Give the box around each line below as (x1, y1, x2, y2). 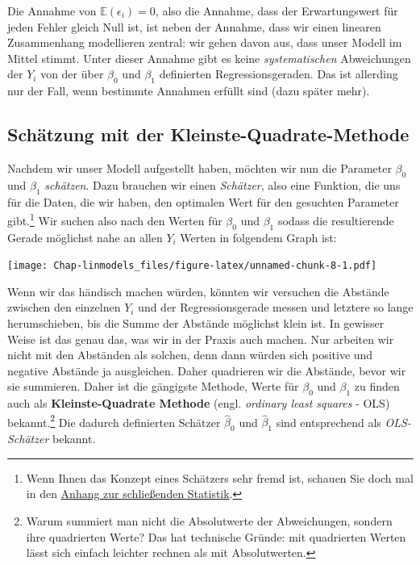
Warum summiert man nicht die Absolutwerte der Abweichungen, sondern (26, 513, 393, 529)
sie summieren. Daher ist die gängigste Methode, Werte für (7, 378, 299, 395)
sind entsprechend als (276, 413, 381, 430)
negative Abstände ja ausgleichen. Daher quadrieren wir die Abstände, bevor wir (7, 362, 406, 379)
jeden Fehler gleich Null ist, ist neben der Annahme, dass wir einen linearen (7, 18, 381, 35)
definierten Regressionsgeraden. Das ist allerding (159, 65, 398, 82)
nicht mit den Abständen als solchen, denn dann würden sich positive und (7, 346, 373, 363)
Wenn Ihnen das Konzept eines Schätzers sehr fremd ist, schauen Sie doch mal (26, 469, 414, 486)
